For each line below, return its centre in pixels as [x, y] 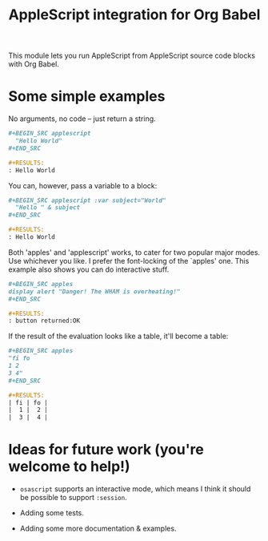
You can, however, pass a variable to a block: [83, 185]
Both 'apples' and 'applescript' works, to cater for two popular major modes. [134, 252]
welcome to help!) [69, 467]
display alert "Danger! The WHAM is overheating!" [94, 291]
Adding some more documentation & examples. [98, 529]
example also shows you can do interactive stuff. [89, 269]
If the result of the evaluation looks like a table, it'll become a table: [118, 336]
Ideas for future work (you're [106, 450]
